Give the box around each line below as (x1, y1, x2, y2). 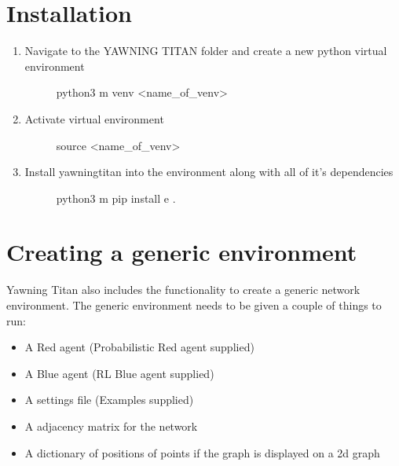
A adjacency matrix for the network (24, 417, 198, 434)
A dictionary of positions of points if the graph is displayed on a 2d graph (24, 444, 380, 460)
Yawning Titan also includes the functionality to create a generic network (6, 281, 361, 298)
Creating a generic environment (6, 236, 357, 268)
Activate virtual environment (24, 110, 164, 127)
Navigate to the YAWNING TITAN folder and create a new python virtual (24, 42, 387, 59)
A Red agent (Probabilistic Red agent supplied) (24, 339, 254, 355)
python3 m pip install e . (56, 189, 176, 206)
